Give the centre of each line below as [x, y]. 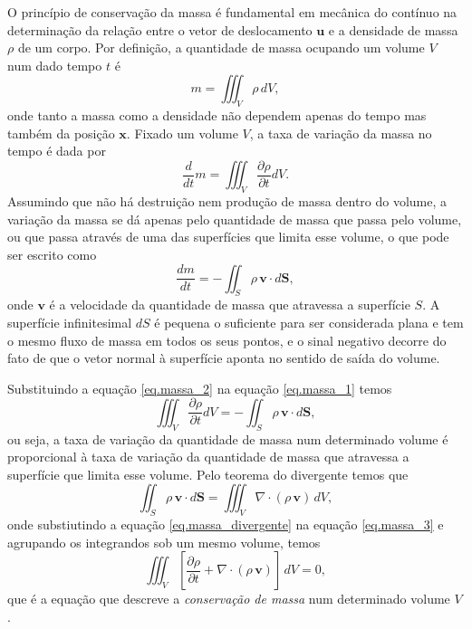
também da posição [61, 133]
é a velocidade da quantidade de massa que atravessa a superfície [230, 305]
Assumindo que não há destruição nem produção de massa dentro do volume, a [227, 201]
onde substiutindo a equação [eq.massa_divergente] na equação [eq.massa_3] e [226, 524]
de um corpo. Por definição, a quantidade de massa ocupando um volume [221, 48]
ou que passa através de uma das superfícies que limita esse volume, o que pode [228, 237]
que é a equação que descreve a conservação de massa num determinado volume [229, 599]
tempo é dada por [57, 151]
